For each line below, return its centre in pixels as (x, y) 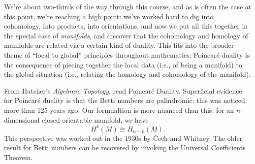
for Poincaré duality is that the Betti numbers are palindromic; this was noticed (125, 100)
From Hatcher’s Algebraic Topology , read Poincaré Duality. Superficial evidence (123, 90)
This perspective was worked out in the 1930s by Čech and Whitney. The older (123, 138)
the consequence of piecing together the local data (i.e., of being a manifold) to (123, 64)
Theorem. (18, 157)
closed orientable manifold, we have (95, 119)
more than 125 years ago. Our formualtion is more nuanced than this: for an (119, 110)
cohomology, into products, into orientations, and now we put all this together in (126, 26)
